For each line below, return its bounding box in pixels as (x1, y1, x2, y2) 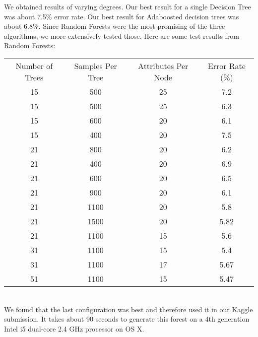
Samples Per (74, 60, 117, 71)
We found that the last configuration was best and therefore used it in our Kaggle (4, 304, 253, 314)
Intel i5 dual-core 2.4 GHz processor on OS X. (4, 323, 144, 334)
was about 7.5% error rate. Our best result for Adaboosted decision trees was (4, 11, 239, 21)
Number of (15, 60, 53, 71)
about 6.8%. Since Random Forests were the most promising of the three (4, 21, 225, 31)
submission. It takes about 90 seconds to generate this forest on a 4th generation (4, 314, 250, 324)
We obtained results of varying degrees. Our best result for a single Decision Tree (4, 1, 251, 11)
